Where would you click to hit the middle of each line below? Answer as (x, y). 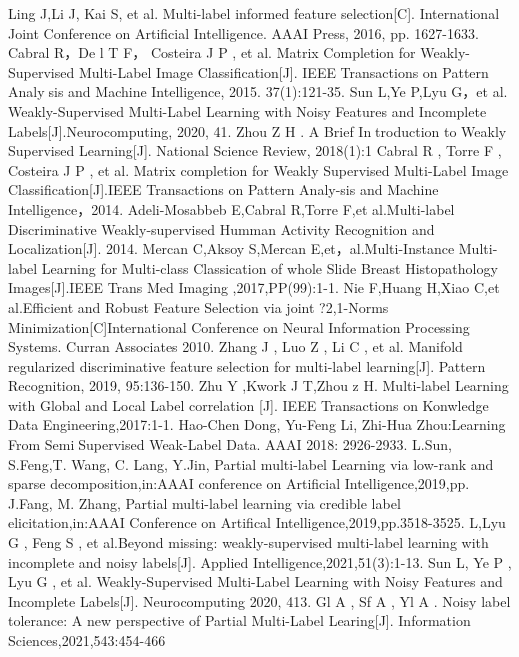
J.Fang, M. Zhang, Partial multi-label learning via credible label (204, 502)
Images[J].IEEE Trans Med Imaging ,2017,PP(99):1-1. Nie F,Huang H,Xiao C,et (254, 287)
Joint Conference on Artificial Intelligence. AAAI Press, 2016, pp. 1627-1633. (243, 32)
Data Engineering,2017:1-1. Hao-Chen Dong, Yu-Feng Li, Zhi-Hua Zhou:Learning (257, 424)
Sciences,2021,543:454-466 (87, 640)
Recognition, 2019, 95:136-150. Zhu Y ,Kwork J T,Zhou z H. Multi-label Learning (258, 385)
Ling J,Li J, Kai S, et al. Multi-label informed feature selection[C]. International (254, 13)
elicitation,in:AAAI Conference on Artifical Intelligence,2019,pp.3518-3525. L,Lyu (257, 522)
